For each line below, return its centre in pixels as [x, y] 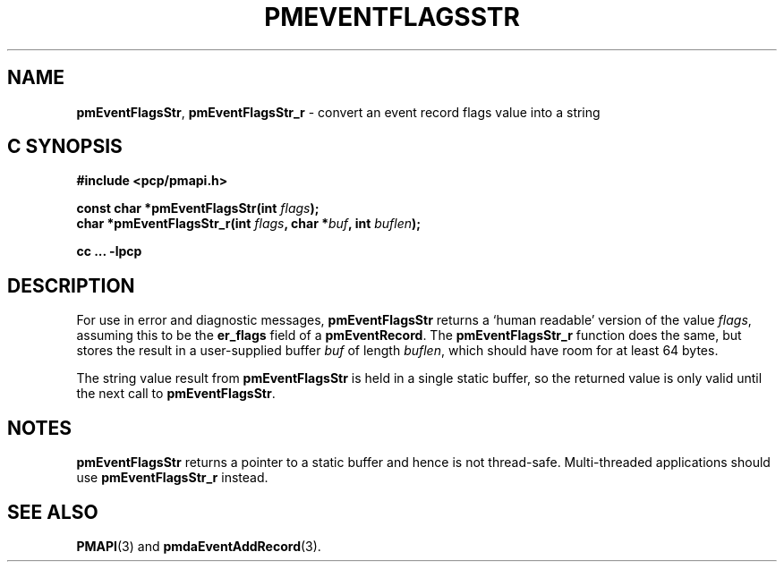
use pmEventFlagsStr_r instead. [172, 478]
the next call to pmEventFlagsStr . [176, 394]
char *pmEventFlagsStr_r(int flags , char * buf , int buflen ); [249, 224]
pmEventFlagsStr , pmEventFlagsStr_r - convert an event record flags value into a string [338, 112]
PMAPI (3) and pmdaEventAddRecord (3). [199, 546]
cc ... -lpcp [109, 251]
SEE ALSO [53, 512]
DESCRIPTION [71, 285]
